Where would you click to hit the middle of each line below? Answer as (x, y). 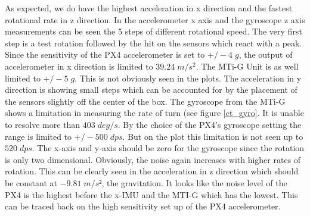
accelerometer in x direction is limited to (79, 66)
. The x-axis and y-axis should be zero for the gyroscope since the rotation (168, 148)
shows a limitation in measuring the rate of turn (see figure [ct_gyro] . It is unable (154, 113)
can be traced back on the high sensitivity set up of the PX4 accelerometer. (143, 206)
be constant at (31, 182)
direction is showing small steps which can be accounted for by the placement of (151, 90)
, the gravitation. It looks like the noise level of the (194, 182)
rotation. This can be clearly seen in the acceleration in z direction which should (152, 171)
